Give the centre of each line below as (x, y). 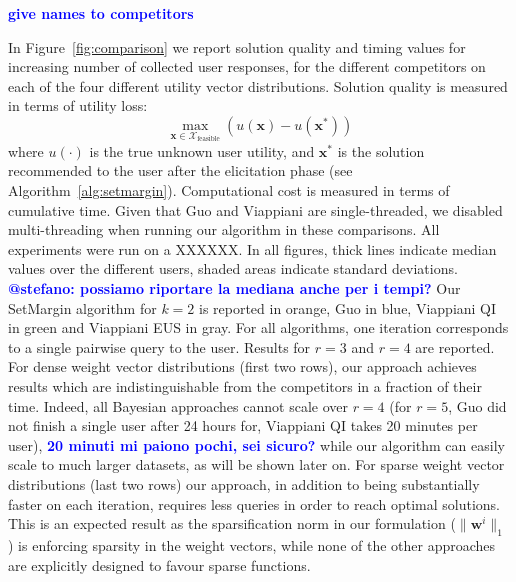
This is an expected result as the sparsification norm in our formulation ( (232, 523)
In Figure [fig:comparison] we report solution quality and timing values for (237, 46)
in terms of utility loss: (78, 105)
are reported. (455, 346)
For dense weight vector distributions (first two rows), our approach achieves (242, 366)
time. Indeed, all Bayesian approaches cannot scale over (178, 405)
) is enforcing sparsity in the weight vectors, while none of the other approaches (252, 544)
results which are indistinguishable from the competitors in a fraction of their (245, 385)
